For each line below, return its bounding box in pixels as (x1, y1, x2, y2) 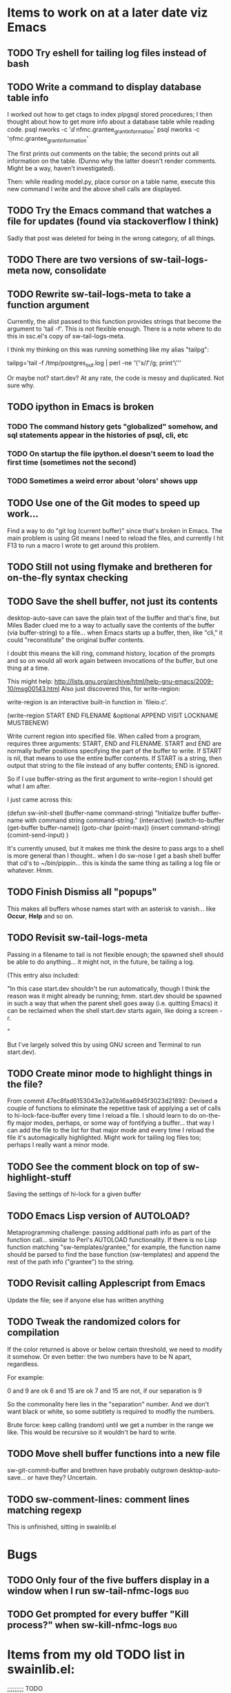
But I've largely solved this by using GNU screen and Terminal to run (7, 1041, 201, 1049)
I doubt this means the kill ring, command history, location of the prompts (7, 649, 215, 657)
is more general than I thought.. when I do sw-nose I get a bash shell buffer (7, 851, 221, 860)
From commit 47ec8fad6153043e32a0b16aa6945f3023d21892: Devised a (7, 1096, 218, 1105)
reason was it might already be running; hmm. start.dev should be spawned (7, 991, 222, 1000)
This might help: (7, 677, 53, 685)
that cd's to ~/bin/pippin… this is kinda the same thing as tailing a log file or (7, 858, 221, 867)
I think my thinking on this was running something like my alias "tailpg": (7, 345, 209, 354)
